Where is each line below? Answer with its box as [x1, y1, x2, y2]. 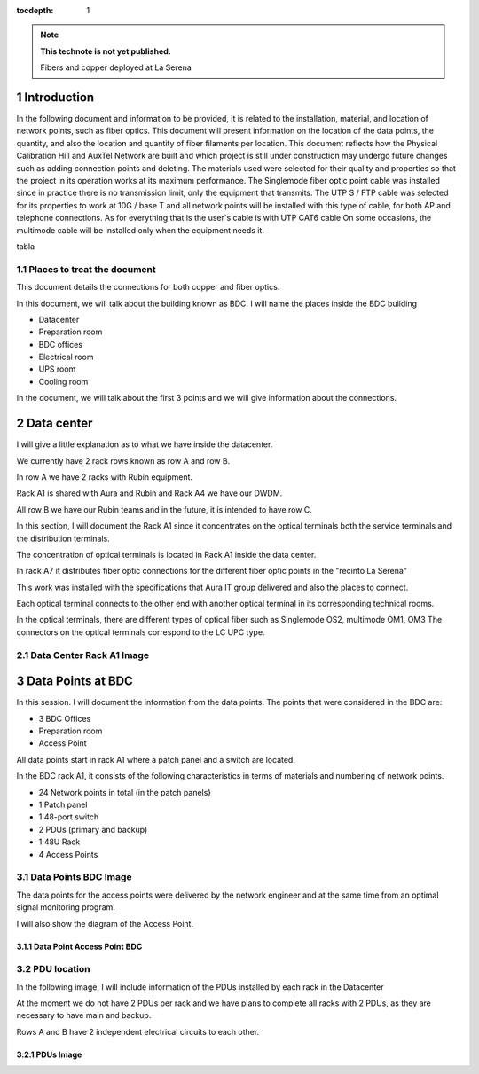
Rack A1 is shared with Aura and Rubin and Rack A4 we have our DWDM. [16, 488, 283, 498]
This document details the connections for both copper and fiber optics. [16, 282, 280, 293]
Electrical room [38, 351, 94, 363]
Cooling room [38, 376, 89, 387]
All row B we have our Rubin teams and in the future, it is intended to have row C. [16, 504, 312, 514]
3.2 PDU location [16, 963, 90, 976]
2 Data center [16, 416, 93, 431]
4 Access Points [38, 849, 98, 859]
